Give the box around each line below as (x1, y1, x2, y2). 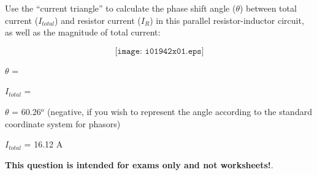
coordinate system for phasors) (5, 117, 121, 130)
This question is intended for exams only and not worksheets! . (5, 158, 273, 171)
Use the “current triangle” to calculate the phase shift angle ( (5, 2, 236, 14)
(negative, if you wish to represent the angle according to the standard (47, 105, 312, 117)
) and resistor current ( (55, 13, 141, 26)
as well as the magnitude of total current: (5, 26, 161, 39)
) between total (239, 2, 297, 14)
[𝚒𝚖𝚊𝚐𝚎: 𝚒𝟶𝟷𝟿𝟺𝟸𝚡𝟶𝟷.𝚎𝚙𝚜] (115, 47, 204, 56)
